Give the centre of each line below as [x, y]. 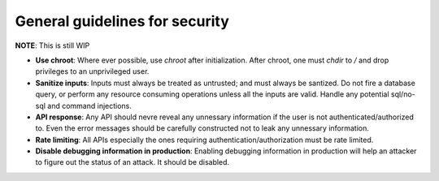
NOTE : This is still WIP [52, 45]
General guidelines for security [122, 21]
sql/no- [403, 94]
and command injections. [89, 106]
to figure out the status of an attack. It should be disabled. [133, 162]
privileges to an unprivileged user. [92, 71]
